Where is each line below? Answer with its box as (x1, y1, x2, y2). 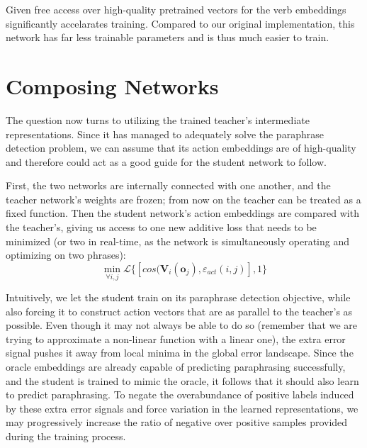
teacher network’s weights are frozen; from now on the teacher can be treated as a (6, 191, 361, 206)
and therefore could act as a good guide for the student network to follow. (6, 154, 327, 169)
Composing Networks (6, 71, 219, 100)
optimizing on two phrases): (6, 247, 126, 262)
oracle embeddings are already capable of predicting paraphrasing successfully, (6, 359, 346, 374)
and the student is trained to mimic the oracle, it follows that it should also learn (6, 373, 359, 388)
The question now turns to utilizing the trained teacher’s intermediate (6, 112, 310, 127)
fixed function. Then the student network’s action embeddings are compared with (6, 206, 359, 220)
